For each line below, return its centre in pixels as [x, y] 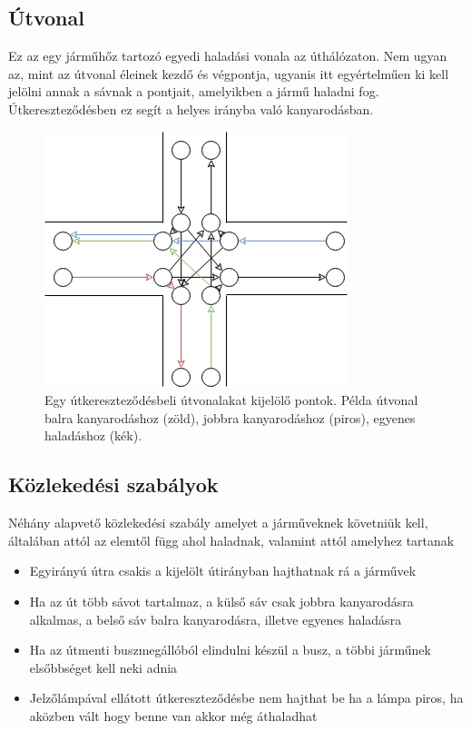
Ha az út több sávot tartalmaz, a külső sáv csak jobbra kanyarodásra [221, 601]
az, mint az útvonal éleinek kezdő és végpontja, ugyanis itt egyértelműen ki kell [229, 73]
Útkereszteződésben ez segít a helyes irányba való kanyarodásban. [191, 109]
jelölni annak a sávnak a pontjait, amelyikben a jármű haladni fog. [194, 91]
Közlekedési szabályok [113, 484]
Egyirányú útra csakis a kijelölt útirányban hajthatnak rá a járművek [223, 571]
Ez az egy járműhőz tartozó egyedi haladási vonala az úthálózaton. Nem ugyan [228, 56]
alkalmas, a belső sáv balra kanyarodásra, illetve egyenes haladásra [216, 619]
